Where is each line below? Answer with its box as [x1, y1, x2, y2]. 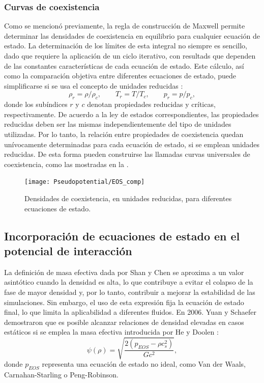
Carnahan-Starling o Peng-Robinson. [4, 369, 119, 380]
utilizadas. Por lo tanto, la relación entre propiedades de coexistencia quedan [4, 128, 244, 139]
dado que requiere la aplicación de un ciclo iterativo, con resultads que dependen [4, 50, 256, 61]
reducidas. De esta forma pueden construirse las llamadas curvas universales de [4, 149, 250, 159]
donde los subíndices [4, 99, 68, 110]
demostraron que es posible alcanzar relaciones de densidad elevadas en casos [4, 316, 244, 327]
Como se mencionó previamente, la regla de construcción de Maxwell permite [4, 20, 245, 31]
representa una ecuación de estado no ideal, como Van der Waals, [42, 359, 246, 369]
